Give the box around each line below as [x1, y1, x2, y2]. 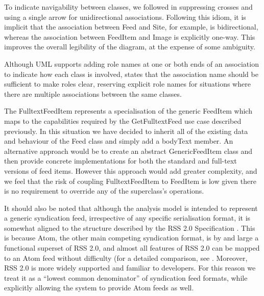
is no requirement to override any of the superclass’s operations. [4, 185, 204, 196]
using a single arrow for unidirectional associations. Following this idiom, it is [4, 11, 246, 22]
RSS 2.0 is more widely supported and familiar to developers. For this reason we [4, 262, 256, 273]
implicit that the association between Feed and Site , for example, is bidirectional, [4, 21, 258, 32]
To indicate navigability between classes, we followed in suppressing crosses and [4, 2, 253, 12]
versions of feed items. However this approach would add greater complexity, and [4, 165, 257, 176]
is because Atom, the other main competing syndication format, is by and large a [4, 232, 259, 243]
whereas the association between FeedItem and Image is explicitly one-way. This [4, 31, 255, 42]
